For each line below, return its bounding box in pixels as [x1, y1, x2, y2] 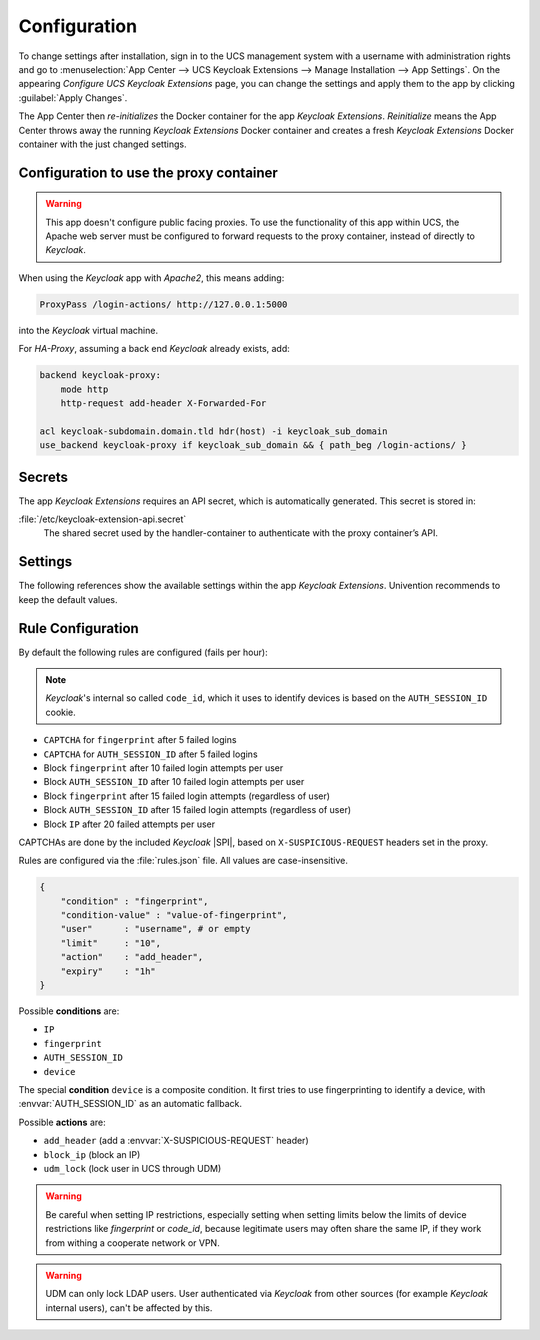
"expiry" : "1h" [60, 965, 157, 977]
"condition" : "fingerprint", [60, 895, 209, 907]
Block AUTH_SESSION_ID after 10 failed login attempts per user [43, 776, 305, 788]
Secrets [18, 468, 69, 485]
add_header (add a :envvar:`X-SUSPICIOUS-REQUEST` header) [43, 1135, 309, 1147]
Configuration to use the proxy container [18, 164, 279, 181]
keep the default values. [18, 593, 119, 605]
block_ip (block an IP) [43, 1148, 141, 1160]
